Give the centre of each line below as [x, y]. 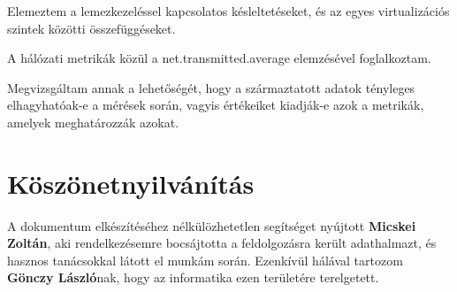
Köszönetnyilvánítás [131, 183]
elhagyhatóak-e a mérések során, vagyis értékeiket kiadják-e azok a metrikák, [216, 105]
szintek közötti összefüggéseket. [91, 28]
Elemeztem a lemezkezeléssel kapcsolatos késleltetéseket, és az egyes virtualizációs [228, 11]
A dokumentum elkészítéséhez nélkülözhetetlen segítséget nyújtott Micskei [212, 225]
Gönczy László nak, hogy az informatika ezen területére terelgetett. [193, 277]
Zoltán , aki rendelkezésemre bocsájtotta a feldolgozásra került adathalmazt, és [222, 243]
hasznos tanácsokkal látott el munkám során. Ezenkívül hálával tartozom [205, 260]
